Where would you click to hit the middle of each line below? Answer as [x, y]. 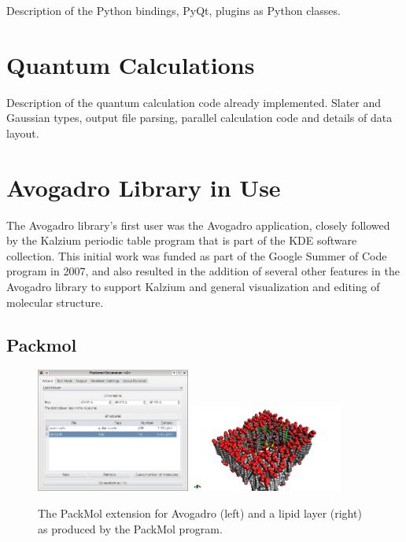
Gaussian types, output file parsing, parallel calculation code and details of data [199, 118]
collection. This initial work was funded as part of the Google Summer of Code [197, 255]
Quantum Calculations [131, 64]
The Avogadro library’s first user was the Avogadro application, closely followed [198, 225]
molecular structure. [55, 302]
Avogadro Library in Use [144, 187]
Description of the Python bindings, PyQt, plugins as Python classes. [173, 10]
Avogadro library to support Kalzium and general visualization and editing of [193, 286]
